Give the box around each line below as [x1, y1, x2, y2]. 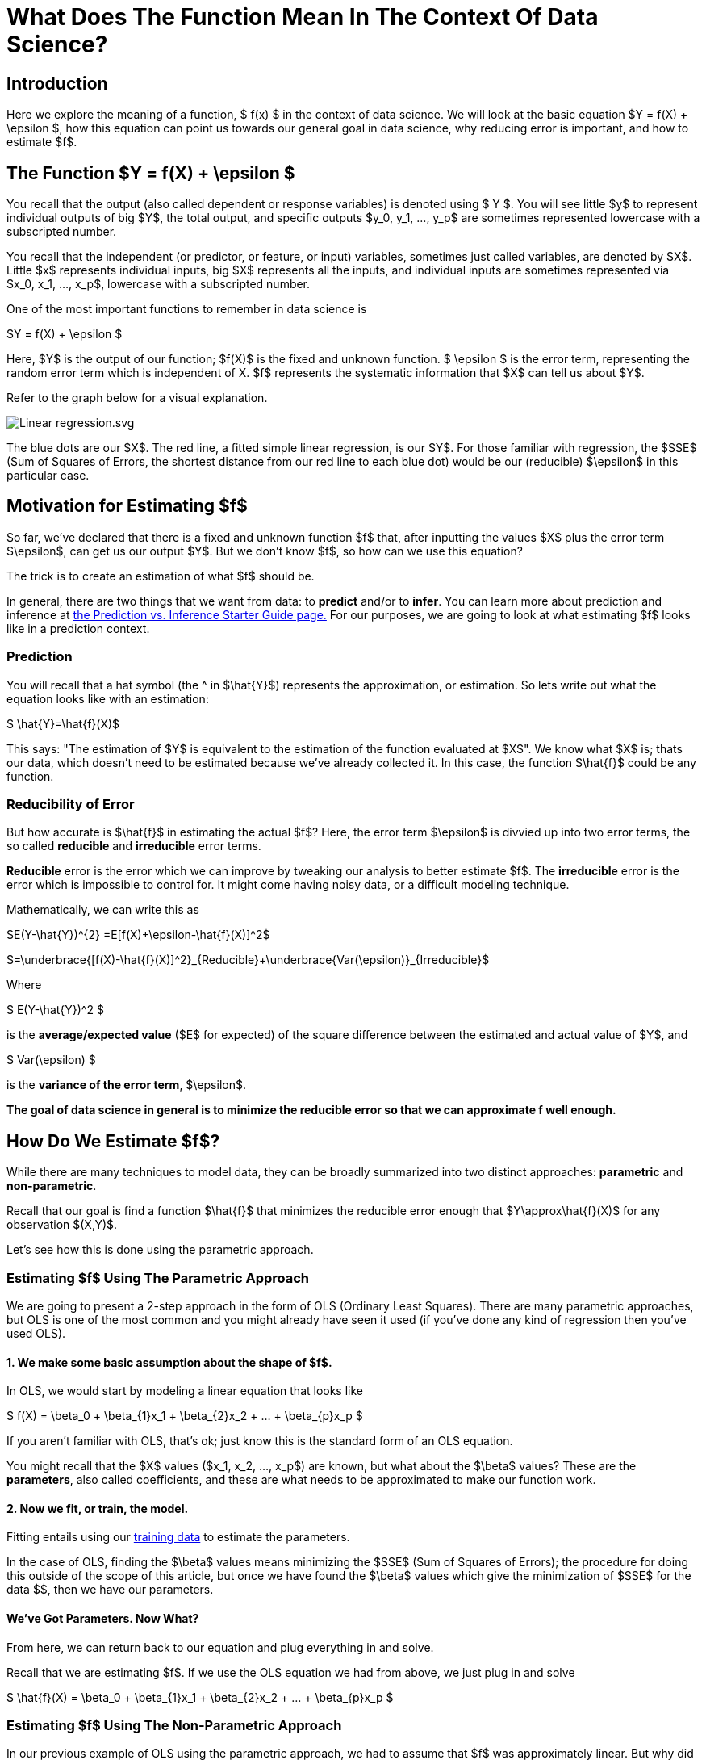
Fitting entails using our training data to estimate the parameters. [6, 1530, 350, 1544]
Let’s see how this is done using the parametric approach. [6, 1242, 314, 1257]
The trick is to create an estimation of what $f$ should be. [6, 568, 315, 583]
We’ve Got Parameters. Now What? [6, 1611, 199, 1625]
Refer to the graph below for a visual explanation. [6, 391, 268, 405]
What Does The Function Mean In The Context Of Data [6, 3, 599, 31]
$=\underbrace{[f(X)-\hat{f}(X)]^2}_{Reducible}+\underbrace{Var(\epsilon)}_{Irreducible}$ [6, 953, 490, 967]
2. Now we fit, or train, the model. [6, 1501, 189, 1515]
